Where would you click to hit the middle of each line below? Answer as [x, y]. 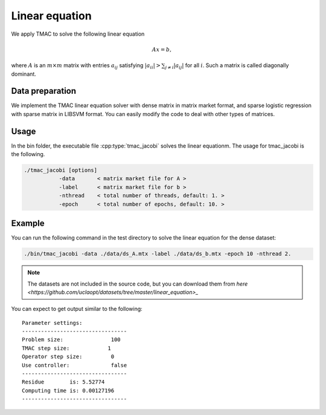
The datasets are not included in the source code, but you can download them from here [138, 284]
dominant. [24, 74]
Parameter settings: [52, 323]
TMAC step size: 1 [67, 348]
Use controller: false [75, 365]
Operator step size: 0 [68, 357]
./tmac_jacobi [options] [61, 170]
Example [28, 224]
